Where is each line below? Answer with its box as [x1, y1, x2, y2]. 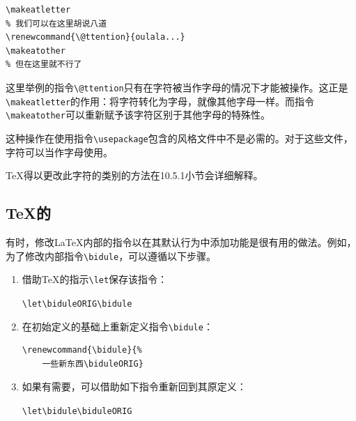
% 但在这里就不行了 [6, 59, 82, 70]
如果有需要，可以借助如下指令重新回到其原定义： [22, 379, 247, 394]
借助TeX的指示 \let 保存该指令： [22, 272, 168, 286]
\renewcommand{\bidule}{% [22, 345, 142, 355]
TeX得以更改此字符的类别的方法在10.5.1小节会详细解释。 [6, 168, 263, 183]
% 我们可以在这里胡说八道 [6, 18, 107, 29]
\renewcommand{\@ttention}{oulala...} [6, 32, 185, 43]
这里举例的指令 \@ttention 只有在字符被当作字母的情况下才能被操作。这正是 [6, 79, 348, 94]
